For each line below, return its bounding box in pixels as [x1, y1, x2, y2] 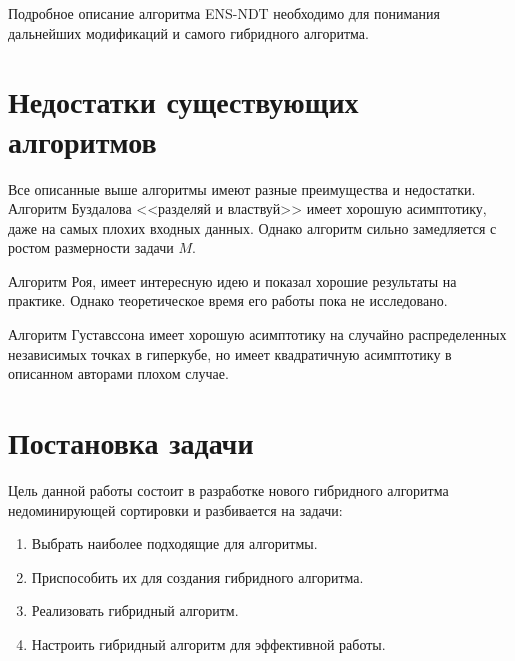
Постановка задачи [8, 422, 254, 463]
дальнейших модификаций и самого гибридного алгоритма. [8, 22, 369, 43]
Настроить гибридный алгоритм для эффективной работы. [31, 633, 386, 654]
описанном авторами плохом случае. [8, 363, 229, 384]
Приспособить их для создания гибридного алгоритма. [31, 566, 364, 587]
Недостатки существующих [8, 81, 359, 122]
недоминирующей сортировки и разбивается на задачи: [8, 499, 343, 520]
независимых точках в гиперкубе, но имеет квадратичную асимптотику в [8, 343, 452, 364]
